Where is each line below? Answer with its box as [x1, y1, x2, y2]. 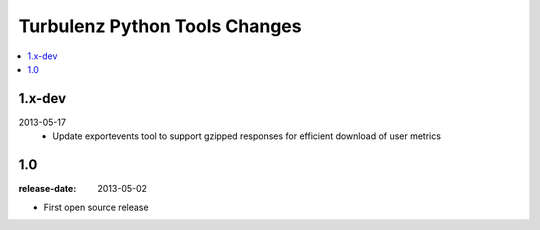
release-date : [18, 183, 77, 195]
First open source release [43, 201, 149, 213]
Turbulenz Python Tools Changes [18, 15, 302, 37]
